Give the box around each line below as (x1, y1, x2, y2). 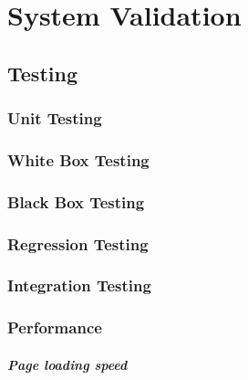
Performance (7, 316, 102, 339)
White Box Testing (7, 148, 150, 171)
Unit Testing (7, 107, 102, 130)
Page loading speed (7, 354, 128, 374)
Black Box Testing (7, 190, 145, 213)
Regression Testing (7, 232, 149, 255)
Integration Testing (7, 274, 151, 297)
